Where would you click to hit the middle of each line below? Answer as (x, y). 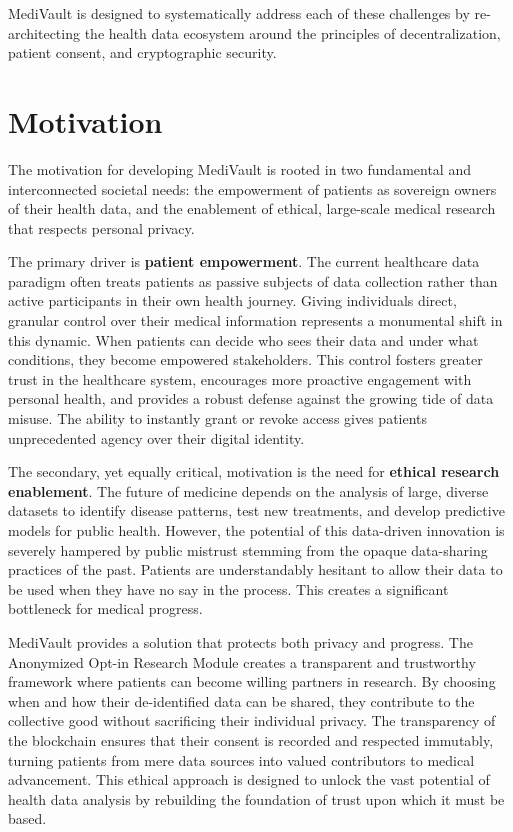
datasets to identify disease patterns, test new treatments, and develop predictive (256, 510)
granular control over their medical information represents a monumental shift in (255, 320)
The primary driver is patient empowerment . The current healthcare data (244, 261)
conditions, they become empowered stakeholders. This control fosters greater (245, 359)
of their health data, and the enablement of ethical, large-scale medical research (252, 208)
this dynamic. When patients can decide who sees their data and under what (243, 339)
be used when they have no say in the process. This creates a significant (228, 588)
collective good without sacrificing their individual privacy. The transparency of (252, 720)
